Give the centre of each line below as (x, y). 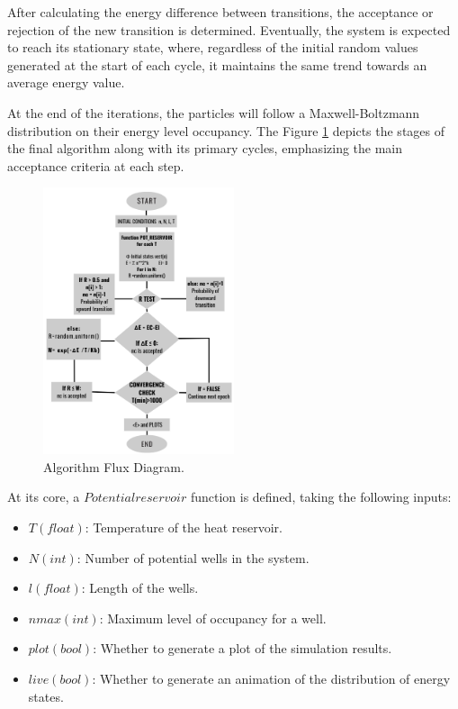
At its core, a (44, 497)
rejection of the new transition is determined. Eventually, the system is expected (229, 29)
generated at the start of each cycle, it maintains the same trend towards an (217, 64)
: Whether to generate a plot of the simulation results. (242, 648)
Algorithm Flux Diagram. (114, 466)
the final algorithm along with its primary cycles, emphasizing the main (205, 148)
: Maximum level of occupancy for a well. (213, 618)
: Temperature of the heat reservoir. (184, 527)
